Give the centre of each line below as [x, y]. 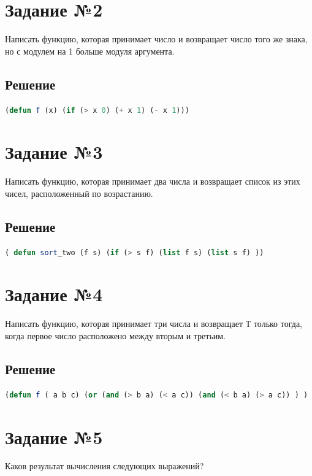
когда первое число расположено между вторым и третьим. [116, 335]
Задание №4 [54, 294]
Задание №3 [54, 152]
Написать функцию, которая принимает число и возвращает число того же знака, [156, 39]
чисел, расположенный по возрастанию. [79, 193]
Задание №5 [54, 436]
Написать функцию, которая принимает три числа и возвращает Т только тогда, [154, 324]
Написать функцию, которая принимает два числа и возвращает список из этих [153, 181]
